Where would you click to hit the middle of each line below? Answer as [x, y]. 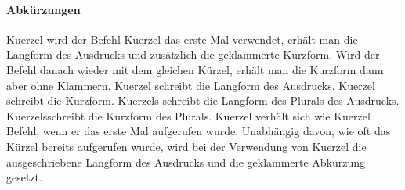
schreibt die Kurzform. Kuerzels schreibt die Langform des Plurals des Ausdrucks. [203, 100]
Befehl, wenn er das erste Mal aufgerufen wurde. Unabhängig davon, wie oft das [199, 131]
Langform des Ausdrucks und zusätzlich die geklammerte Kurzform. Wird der [193, 54]
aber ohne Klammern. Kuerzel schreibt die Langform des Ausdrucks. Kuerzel [191, 85]
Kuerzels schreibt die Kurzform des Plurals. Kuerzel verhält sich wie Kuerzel [188, 115]
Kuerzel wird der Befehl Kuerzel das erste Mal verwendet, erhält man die [182, 39]
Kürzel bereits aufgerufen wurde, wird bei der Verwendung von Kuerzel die [186, 146]
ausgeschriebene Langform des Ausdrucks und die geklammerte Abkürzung [186, 161]
